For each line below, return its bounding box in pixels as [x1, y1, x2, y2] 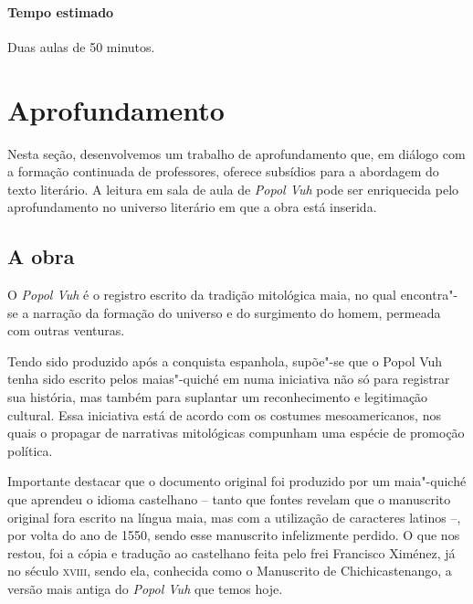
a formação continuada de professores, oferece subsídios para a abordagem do [7, 162, 439, 181]
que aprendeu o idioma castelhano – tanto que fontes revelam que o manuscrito [7, 490, 451, 509]
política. [7, 440, 53, 460]
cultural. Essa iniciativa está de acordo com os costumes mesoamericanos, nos [7, 405, 441, 424]
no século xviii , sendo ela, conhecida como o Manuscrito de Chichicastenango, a [7, 561, 452, 580]
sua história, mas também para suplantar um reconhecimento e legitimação [7, 387, 428, 407]
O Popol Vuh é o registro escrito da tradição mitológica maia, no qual [7, 285, 396, 304]
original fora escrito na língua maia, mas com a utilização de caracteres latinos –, [7, 507, 461, 526]
